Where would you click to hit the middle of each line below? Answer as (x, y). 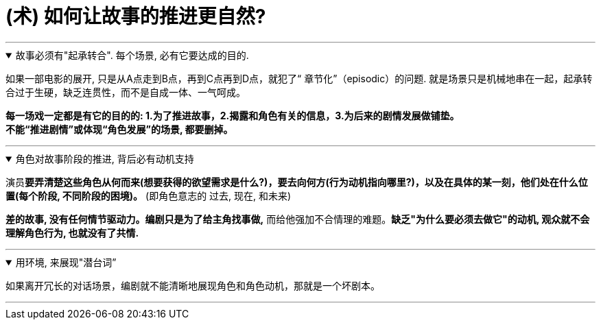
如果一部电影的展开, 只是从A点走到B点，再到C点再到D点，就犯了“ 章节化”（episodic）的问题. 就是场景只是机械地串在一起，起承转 (299, 78)
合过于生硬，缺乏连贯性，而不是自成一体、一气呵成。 (126, 92)
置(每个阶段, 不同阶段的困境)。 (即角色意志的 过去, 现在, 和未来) (149, 195)
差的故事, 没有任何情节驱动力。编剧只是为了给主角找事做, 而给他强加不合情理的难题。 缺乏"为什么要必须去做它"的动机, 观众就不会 (298, 219)
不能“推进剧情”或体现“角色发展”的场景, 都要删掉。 (119, 129)
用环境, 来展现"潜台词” (66, 262)
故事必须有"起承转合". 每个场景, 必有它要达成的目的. (132, 55)
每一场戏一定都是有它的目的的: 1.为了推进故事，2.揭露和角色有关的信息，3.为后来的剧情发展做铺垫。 (233, 115)
